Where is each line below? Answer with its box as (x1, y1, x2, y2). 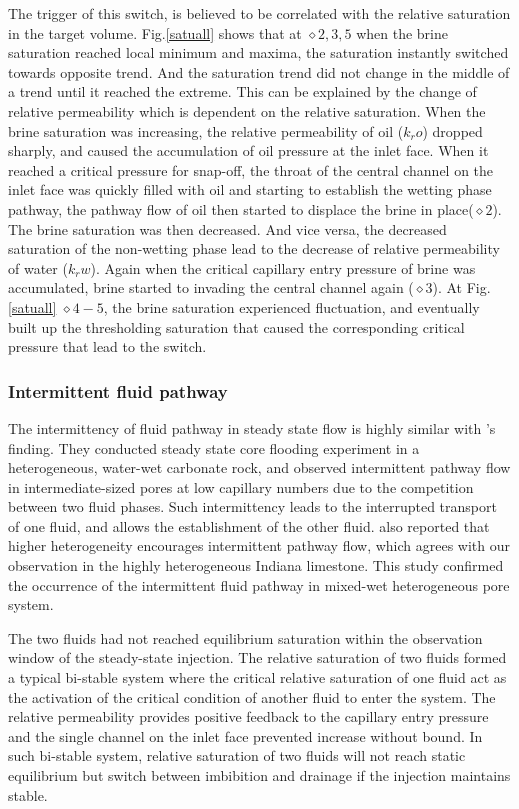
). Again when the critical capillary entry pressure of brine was (90, 257, 476, 278)
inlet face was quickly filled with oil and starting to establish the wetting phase (8, 179, 492, 200)
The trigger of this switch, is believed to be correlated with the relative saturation (8, 3, 511, 23)
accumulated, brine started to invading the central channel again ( (8, 277, 414, 298)
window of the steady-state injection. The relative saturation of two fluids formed (8, 647, 507, 668)
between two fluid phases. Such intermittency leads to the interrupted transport (8, 496, 497, 517)
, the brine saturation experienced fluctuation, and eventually (103, 296, 480, 317)
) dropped (422, 120, 483, 141)
